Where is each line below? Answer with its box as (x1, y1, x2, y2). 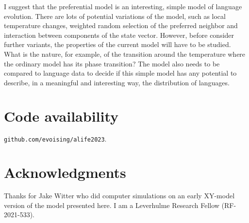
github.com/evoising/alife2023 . (4, 134, 107, 144)
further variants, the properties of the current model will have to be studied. (4, 39, 231, 49)
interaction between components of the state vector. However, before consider (4, 30, 234, 40)
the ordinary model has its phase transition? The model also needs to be (4, 58, 220, 68)
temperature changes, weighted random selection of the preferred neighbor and (4, 20, 238, 31)
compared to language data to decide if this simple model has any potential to (4, 68, 237, 78)
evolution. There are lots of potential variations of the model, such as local (4, 11, 226, 21)
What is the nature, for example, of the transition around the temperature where (4, 48, 246, 59)
